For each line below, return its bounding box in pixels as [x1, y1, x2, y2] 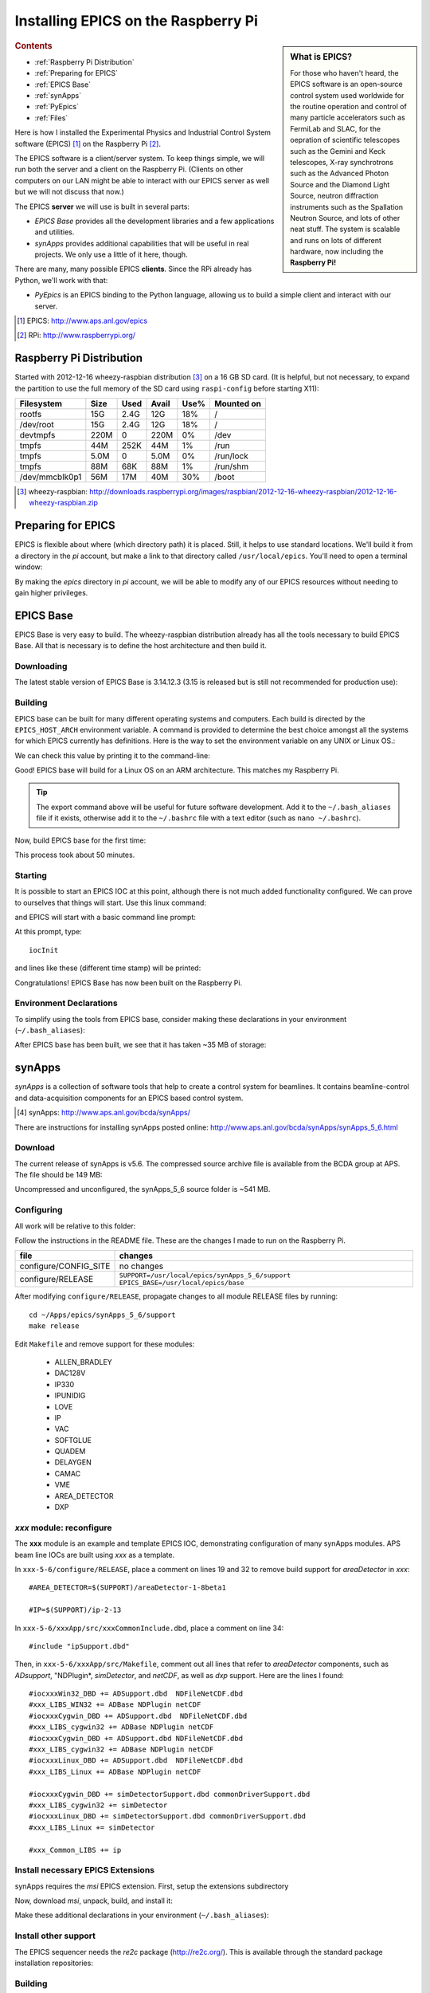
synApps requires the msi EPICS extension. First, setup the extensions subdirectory [14, 1881, 289, 1891]
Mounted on [213, 399, 262, 410]
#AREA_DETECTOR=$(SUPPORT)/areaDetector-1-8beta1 [29, 1583, 227, 1592]
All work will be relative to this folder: [14, 1221, 136, 1231]
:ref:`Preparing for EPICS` [34, 69, 119, 78]
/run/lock [213, 450, 248, 462]
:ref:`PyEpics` [34, 102, 80, 112]
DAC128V [54, 1368, 86, 1378]
